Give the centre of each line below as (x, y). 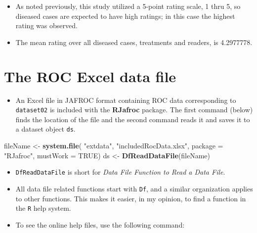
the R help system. (43, 208)
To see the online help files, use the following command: (100, 224)
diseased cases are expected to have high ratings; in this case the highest (125, 16)
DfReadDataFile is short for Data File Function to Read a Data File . (120, 172)
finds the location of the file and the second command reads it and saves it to (133, 119)
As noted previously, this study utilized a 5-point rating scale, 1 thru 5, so (128, 6)
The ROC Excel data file (90, 76)
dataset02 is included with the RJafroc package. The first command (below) (134, 110)
